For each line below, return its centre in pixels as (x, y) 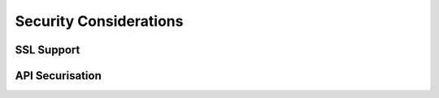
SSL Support (48, 50)
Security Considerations (99, 21)
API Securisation (58, 76)
